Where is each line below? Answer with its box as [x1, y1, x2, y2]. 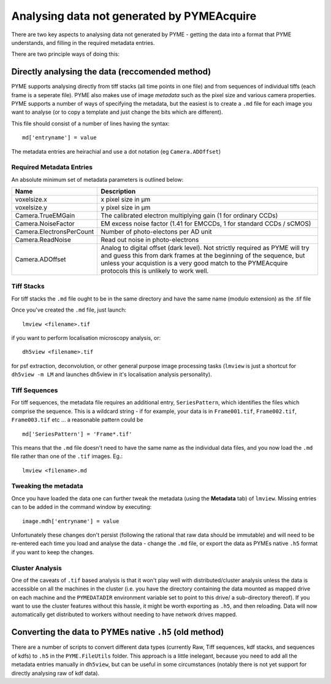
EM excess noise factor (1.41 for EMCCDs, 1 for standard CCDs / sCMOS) [101, 219, 311, 228]
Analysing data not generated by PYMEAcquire [11, 9, 257, 23]
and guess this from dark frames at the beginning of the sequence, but [101, 251, 305, 260]
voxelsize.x [15, 195, 47, 204]
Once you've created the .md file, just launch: [11, 306, 127, 313]
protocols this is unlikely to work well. [101, 267, 209, 275]
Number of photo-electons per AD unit [101, 227, 212, 236]
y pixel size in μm [101, 203, 151, 212]
